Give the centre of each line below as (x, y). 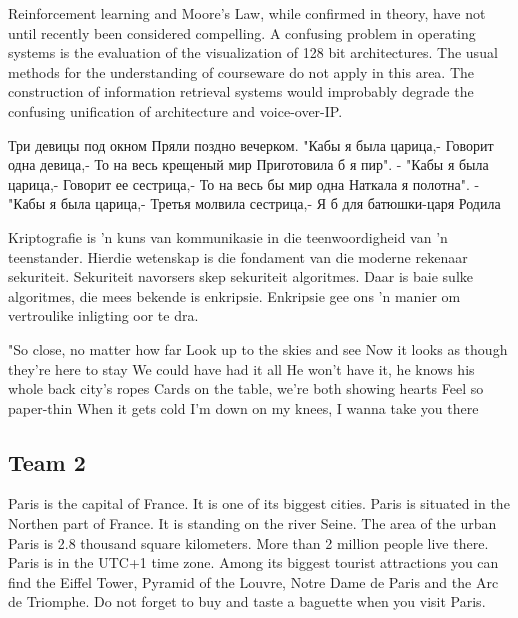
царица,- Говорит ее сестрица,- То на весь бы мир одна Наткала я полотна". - (244, 183)
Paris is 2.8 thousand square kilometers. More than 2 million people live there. (248, 542)
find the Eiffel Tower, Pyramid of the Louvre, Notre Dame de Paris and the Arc (253, 581)
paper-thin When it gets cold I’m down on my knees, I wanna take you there (243, 407)
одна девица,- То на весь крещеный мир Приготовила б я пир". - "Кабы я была (248, 164)
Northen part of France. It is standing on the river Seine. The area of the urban (252, 523)
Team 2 (47, 461)
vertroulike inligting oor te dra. (103, 315)
